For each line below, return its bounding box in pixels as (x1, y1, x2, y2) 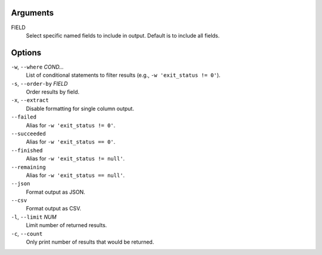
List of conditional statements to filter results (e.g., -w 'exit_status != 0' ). (26, 71, 221, 79)
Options (11, 48, 42, 58)
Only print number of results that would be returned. (26, 238, 154, 245)
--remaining (11, 164, 46, 170)
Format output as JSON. (26, 188, 86, 195)
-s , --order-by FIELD (11, 80, 68, 87)
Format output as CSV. (26, 205, 82, 212)
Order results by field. (26, 88, 80, 95)
